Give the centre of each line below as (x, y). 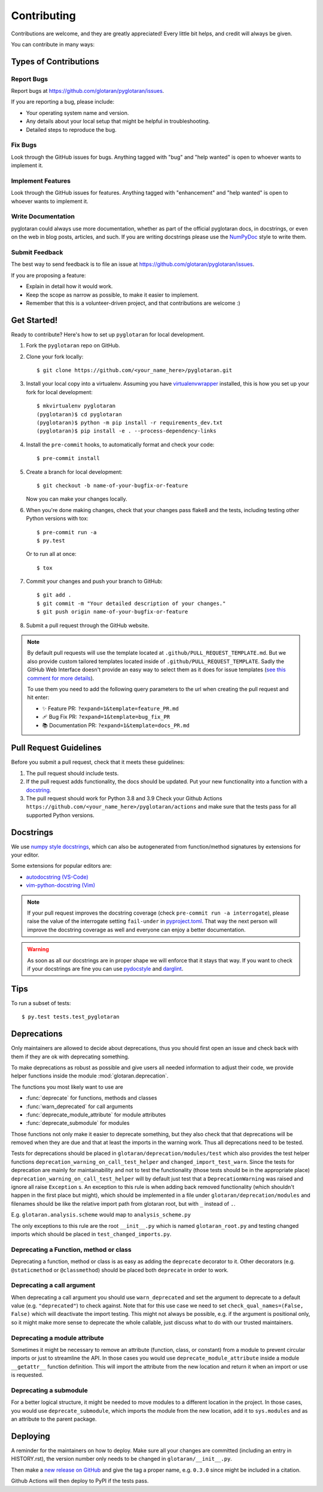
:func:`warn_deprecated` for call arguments (80, 1106)
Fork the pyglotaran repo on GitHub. (73, 346)
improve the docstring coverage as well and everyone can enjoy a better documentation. (136, 930)
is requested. (27, 1375)
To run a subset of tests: (41, 1003)
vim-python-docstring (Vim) (61, 885)
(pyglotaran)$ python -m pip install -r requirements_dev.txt (130, 423)
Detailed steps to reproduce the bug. (71, 129)
